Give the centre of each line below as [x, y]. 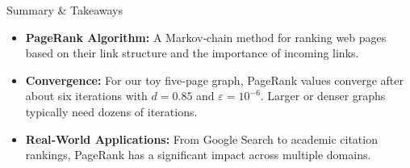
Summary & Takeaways [65, 10]
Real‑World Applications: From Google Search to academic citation [201, 139]
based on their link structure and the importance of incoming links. [192, 53]
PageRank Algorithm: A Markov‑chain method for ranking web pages [206, 37]
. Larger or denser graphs [323, 96]
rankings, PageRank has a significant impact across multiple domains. [198, 155]
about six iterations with [86, 96]
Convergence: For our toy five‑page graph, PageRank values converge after [214, 80]
